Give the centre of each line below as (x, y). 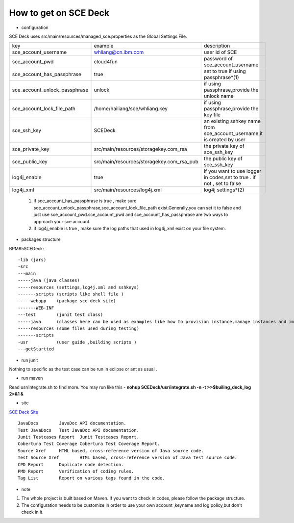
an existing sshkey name (232, 121)
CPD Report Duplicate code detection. (71, 464)
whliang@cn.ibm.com (119, 52)
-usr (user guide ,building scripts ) (77, 342)
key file (212, 115)
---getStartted (36, 349)
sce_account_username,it (233, 133)
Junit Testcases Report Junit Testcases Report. (79, 437)
